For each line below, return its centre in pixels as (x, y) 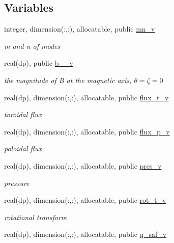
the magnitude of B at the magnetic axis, (68, 80)
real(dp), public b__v (39, 63)
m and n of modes (32, 46)
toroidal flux (23, 114)
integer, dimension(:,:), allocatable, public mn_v (80, 29)
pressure (17, 183)
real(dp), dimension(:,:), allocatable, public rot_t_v (85, 200)
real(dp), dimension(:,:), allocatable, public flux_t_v (86, 97)
